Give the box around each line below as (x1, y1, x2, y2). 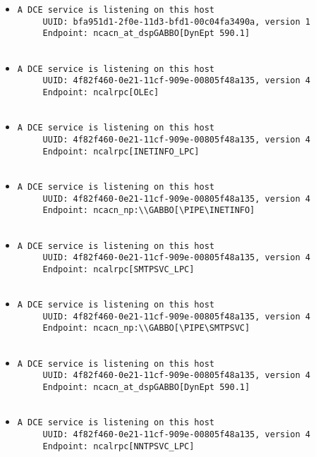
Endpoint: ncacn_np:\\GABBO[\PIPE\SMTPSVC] (42, 323, 250, 334)
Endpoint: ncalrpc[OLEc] (42, 87, 159, 97)
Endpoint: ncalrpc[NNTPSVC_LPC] (42, 441, 195, 451)
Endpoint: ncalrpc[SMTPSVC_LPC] (42, 264, 195, 274)
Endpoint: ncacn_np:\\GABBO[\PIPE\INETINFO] (42, 205, 255, 216)
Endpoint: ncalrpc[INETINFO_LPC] (42, 146, 200, 157)
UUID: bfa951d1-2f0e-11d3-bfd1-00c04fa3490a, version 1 (42, 16, 311, 27)
